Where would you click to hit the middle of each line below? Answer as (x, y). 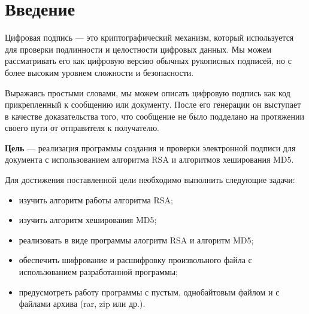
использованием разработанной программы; (98, 272)
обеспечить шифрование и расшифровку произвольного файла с (135, 260)
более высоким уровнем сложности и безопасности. (99, 72)
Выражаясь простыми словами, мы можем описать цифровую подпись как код (148, 92)
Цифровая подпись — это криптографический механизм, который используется (149, 37)
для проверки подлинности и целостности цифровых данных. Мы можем (138, 49)
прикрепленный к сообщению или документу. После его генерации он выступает (153, 104)
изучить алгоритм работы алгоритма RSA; (96, 199)
